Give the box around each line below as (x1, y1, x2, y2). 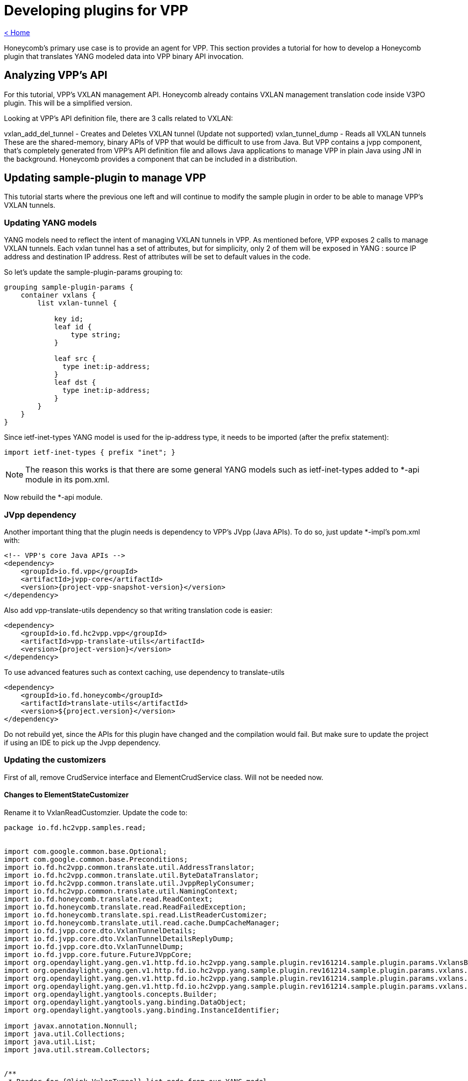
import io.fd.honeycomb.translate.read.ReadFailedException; (4, 902, 246, 911)
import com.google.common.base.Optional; (4, 847, 167, 855)
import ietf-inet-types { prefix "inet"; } (4, 448, 175, 457)
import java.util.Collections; (4, 1029, 125, 1038)
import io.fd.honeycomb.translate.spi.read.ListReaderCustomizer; (4, 910, 268, 919)
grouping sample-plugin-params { (4, 283, 134, 292)
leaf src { (54, 355, 96, 363)
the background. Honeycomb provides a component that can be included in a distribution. (4, 154, 297, 163)
